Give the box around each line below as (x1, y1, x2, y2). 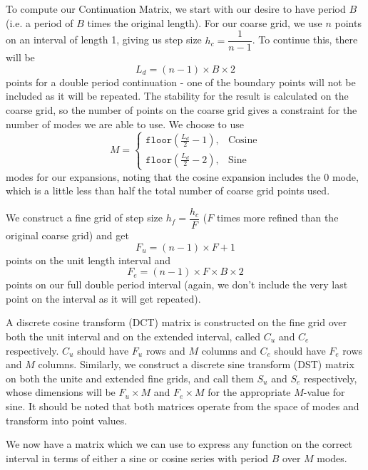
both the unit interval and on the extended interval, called (6, 329, 261, 343)
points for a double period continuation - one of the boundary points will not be (6, 74, 356, 89)
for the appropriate (208, 385, 291, 399)
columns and (201, 343, 257, 357)
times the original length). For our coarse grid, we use (87, 15, 322, 30)
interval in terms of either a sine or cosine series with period (6, 450, 269, 465)
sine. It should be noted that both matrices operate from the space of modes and (6, 398, 359, 413)
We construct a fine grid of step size (6, 210, 163, 225)
